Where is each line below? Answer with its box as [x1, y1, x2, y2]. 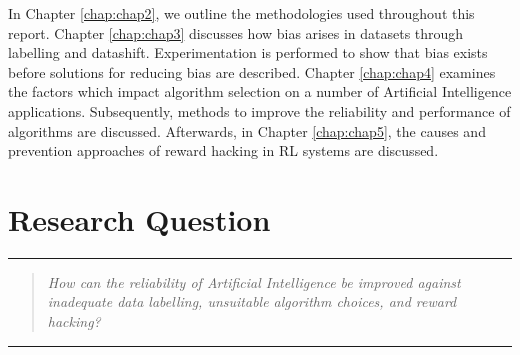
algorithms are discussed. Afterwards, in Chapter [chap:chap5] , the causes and [8, 120, 486, 141]
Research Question [8, 198, 271, 239]
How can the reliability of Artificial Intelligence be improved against [47, 271, 461, 292]
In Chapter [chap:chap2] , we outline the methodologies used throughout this [8, 3, 475, 23]
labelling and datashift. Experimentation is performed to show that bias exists [8, 42, 488, 63]
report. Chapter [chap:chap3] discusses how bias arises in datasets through [8, 22, 464, 43]
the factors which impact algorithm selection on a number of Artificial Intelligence [8, 81, 512, 102]
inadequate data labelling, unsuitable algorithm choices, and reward [47, 291, 457, 312]
